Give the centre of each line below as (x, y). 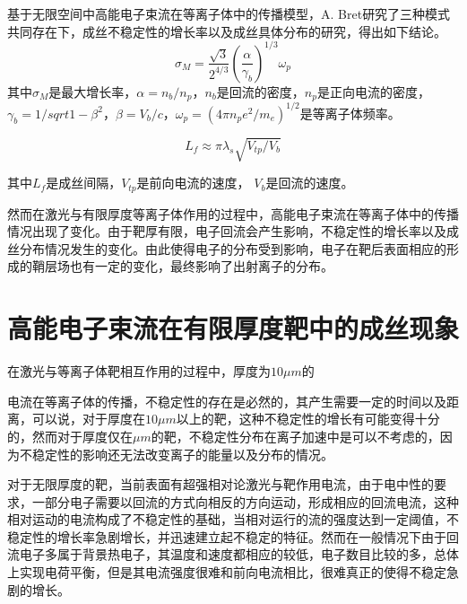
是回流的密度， (260, 91)
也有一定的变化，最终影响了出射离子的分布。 (201, 266)
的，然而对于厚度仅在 (70, 436)
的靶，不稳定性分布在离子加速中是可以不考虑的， (295, 436)
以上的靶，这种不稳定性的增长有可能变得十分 (308, 419)
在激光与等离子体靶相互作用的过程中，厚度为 (139, 371)
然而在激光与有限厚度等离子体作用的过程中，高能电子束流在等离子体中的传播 (233, 213)
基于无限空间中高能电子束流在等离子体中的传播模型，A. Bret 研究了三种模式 (229, 13)
